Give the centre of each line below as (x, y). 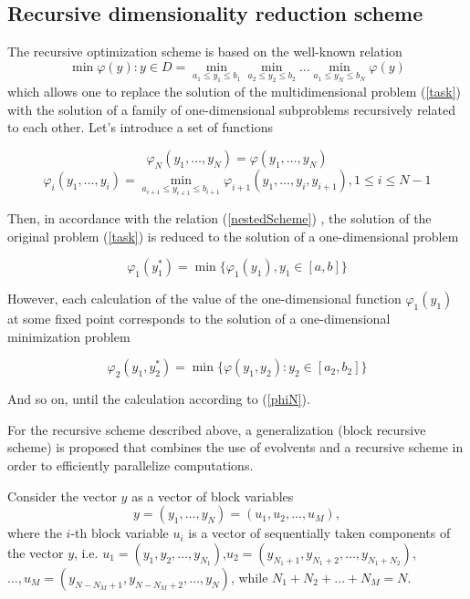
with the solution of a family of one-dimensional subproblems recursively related (231, 109)
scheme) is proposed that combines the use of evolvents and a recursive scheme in (235, 447)
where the (35, 533)
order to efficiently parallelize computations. (131, 465)
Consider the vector (62, 496)
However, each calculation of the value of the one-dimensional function (204, 299)
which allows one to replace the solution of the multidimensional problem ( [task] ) (235, 91)
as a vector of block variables (213, 496)
